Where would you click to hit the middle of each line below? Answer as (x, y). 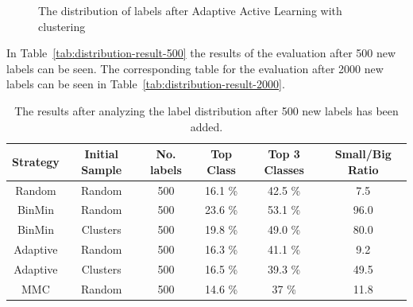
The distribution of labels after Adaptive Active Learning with (190, 10)
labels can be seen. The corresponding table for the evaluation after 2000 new (195, 68)
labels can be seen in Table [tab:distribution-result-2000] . (146, 84)
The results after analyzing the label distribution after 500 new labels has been (206, 110)
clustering (62, 26)
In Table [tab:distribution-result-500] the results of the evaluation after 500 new (201, 53)
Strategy (36, 161)
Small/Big (363, 154)
